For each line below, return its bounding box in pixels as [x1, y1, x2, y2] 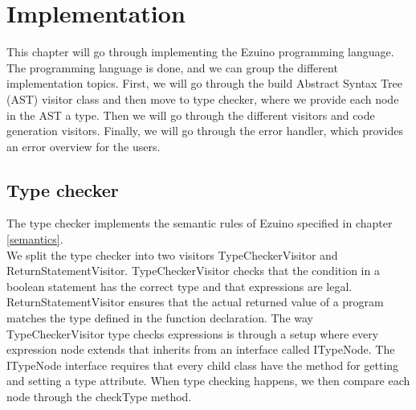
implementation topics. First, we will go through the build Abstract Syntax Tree [6, 75, 402, 92]
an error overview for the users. [6, 137, 161, 154]
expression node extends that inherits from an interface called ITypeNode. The [6, 341, 395, 358]
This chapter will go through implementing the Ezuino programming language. [6, 43, 394, 60]
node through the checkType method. [6, 388, 192, 405]
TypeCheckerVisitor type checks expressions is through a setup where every [6, 325, 379, 342]
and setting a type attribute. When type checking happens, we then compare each [6, 372, 410, 389]
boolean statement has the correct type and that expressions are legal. [6, 277, 353, 294]
